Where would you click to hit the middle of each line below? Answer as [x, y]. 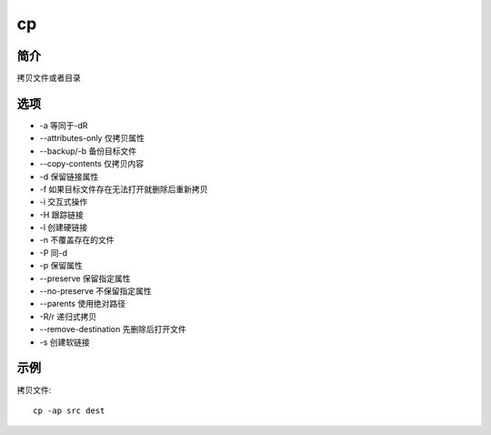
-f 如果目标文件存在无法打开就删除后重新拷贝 [124, 189]
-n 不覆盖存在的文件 [77, 240]
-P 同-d [54, 253]
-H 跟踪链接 [61, 215]
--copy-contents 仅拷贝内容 [92, 164]
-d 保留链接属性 [69, 177]
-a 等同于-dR [64, 125]
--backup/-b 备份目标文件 [88, 151]
